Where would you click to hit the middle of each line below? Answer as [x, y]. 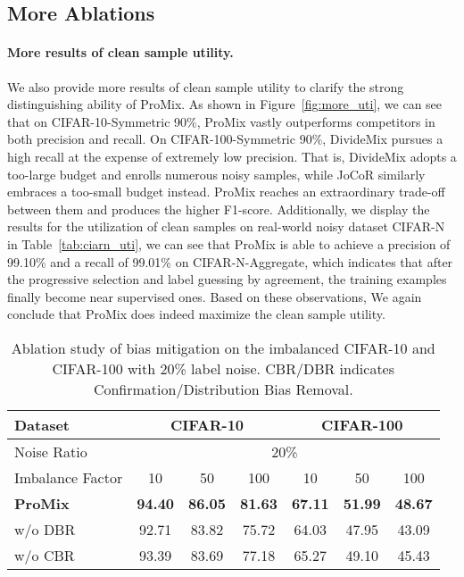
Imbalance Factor [69, 477]
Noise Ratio [51, 451]
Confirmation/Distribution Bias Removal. [223, 389]
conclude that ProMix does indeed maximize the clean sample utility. [196, 314]
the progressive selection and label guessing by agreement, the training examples [227, 279]
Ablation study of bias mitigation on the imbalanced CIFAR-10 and [223, 347]
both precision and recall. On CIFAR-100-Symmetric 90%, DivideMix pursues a [225, 139]
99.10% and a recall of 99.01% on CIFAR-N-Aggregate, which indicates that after [230, 261]
